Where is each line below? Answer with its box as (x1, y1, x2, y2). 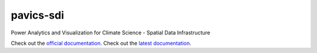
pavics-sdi (11, 9, 65, 22)
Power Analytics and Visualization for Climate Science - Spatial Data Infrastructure (11, 29, 211, 36)
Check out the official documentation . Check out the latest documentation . (11, 40, 192, 47)
